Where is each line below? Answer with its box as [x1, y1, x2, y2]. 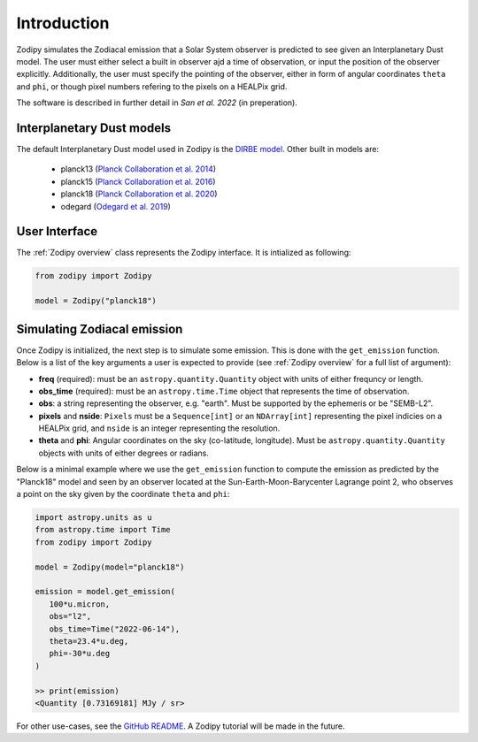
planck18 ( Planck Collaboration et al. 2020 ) [60, 188, 218, 199]
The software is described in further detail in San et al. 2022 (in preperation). [16, 97, 298, 108]
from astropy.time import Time [35, 524, 172, 535]
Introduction [16, 13, 110, 33]
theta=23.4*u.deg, [49, 636, 129, 646]
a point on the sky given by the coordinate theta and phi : [16, 489, 230, 500]
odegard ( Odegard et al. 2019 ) [60, 201, 172, 211]
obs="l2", [49, 611, 92, 622]
